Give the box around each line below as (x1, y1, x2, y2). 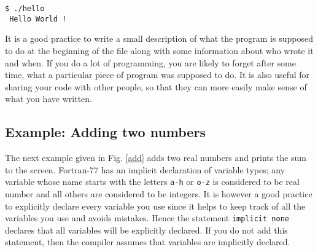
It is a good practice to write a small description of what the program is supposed (5, 32, 313, 45)
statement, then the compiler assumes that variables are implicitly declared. (5, 235, 290, 248)
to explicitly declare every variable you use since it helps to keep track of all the (5, 199, 306, 212)
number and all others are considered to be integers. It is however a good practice (5, 187, 312, 200)
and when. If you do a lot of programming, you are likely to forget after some (5, 56, 296, 69)
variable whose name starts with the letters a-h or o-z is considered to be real (5, 175, 300, 188)
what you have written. (5, 92, 92, 105)
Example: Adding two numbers (5, 122, 206, 141)
